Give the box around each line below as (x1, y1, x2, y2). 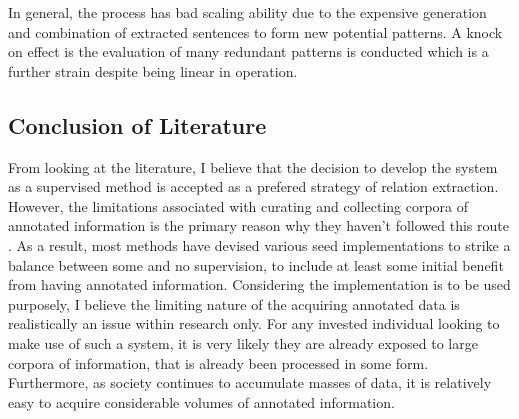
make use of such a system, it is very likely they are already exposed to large (8, 332, 478, 353)
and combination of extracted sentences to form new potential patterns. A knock (8, 21, 503, 42)
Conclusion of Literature (8, 109, 267, 140)
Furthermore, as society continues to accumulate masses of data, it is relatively (8, 372, 492, 393)
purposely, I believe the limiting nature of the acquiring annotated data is (8, 293, 460, 314)
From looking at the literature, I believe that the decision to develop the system (8, 156, 498, 177)
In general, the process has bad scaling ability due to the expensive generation (8, 2, 487, 22)
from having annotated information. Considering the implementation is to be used (8, 274, 511, 295)
